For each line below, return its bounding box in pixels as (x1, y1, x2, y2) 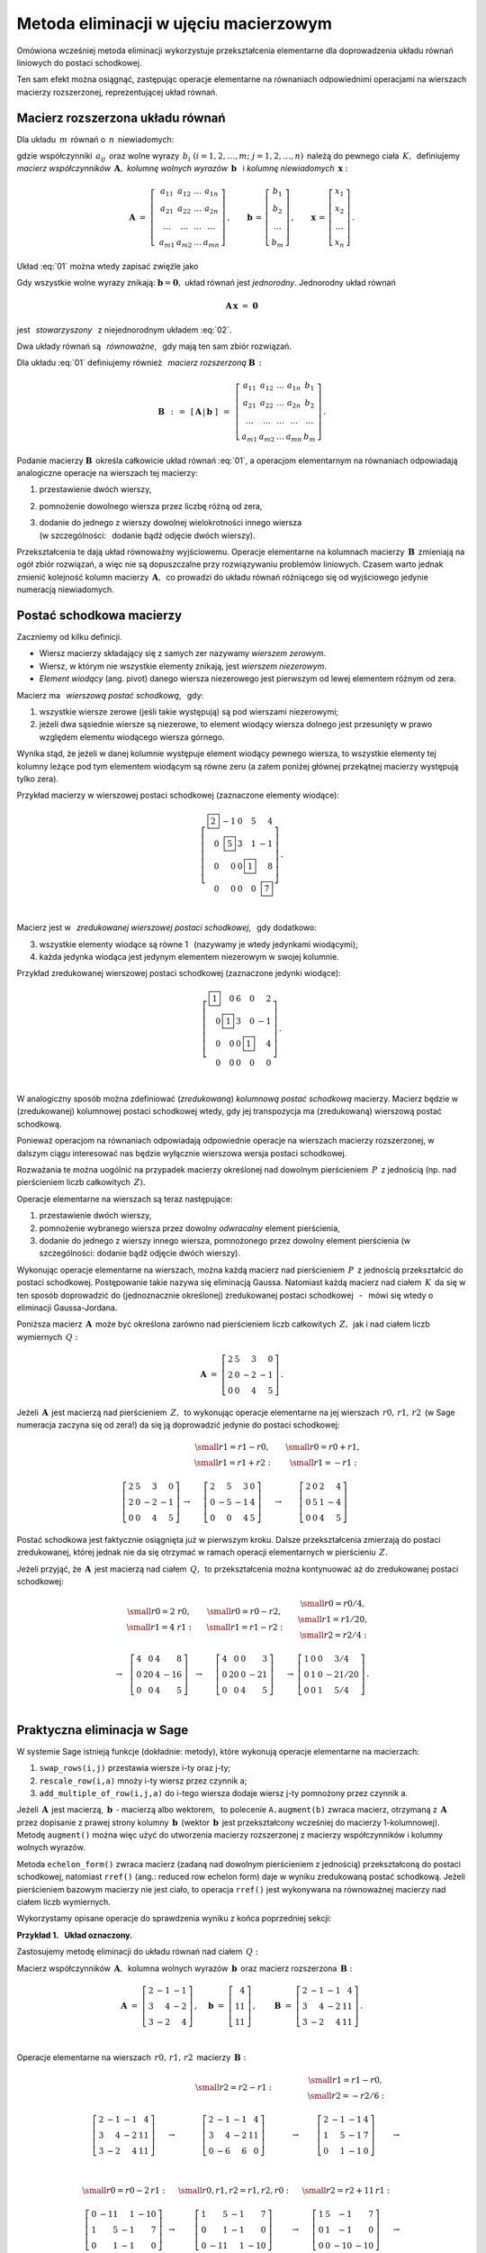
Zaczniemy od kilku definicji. (16, 632, 122, 643)
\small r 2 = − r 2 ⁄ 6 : (307, 2091, 385, 2101)
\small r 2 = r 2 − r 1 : (194, 2082, 273, 2093)
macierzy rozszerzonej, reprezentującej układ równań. (16, 87, 218, 97)
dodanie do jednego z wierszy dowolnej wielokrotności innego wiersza (39, 517, 302, 528)
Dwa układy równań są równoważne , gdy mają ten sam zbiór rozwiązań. (16, 341, 292, 351)
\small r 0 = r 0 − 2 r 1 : (82, 2185, 166, 2195)
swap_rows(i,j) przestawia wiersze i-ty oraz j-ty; (39, 1763, 231, 1774)
